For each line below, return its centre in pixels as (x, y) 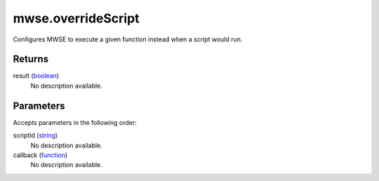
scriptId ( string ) (35, 135)
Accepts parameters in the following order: (75, 122)
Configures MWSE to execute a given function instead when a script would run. (128, 39)
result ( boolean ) (36, 76)
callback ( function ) (40, 155)
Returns (31, 59)
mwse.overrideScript (76, 18)
